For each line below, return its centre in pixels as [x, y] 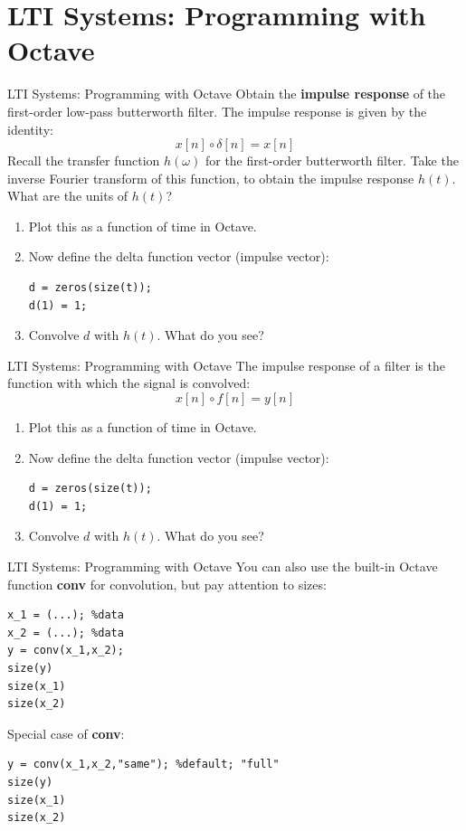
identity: [30, 129]
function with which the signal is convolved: [129, 383]
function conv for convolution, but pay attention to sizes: [167, 584]
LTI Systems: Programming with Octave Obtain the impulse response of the [227, 94]
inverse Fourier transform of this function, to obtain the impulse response [211, 178]
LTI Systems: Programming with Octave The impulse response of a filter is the [226, 365]
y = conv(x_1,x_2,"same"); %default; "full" [143, 765]
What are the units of [68, 196]
